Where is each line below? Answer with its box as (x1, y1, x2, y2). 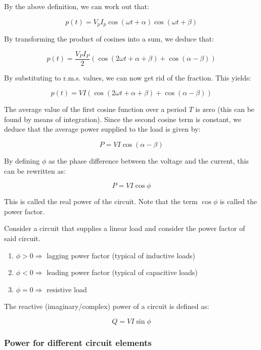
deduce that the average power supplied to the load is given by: (4, 124, 201, 134)
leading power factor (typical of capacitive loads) (47, 267, 198, 278)
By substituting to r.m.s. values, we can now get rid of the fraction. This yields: (4, 72, 251, 83)
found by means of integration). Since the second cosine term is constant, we (4, 113, 242, 124)
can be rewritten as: (4, 165, 66, 176)
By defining (4, 155, 40, 166)
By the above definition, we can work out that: (4, 1, 149, 11)
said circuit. (4, 233, 40, 244)
